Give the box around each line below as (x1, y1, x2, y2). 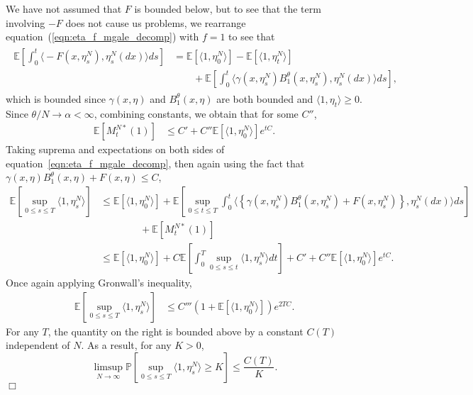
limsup (94, 362, 123, 372)
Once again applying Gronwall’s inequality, (6, 275, 192, 290)
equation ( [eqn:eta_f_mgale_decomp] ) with (6, 29, 199, 44)
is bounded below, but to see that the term (134, 1, 321, 16)
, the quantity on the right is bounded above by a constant (48, 323, 304, 338)
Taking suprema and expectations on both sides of (6, 142, 225, 157)
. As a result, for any (81, 338, 172, 352)
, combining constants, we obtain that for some (94, 106, 299, 121)
